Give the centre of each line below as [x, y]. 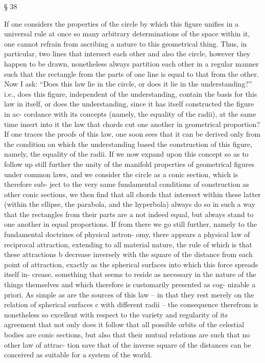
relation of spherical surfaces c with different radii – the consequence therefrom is [131, 304]
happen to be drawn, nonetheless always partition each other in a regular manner [131, 63]
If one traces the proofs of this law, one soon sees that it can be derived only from [132, 134]
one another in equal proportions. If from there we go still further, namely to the [131, 224]
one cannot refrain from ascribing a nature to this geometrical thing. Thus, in [126, 43]
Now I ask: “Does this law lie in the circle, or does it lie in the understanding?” [128, 84]
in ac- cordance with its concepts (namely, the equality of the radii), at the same [130, 113]
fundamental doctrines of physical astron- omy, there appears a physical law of [127, 234]
